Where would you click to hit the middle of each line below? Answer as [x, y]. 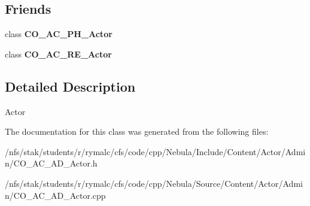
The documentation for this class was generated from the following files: [137, 131]
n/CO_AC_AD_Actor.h [51, 163]
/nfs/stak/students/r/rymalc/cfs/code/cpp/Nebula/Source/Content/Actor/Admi [154, 183]
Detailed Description [70, 86]
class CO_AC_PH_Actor [59, 34]
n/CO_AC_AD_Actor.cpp [55, 195]
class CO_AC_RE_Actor [58, 54]
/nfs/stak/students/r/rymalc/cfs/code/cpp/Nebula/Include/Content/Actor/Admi [155, 151]
